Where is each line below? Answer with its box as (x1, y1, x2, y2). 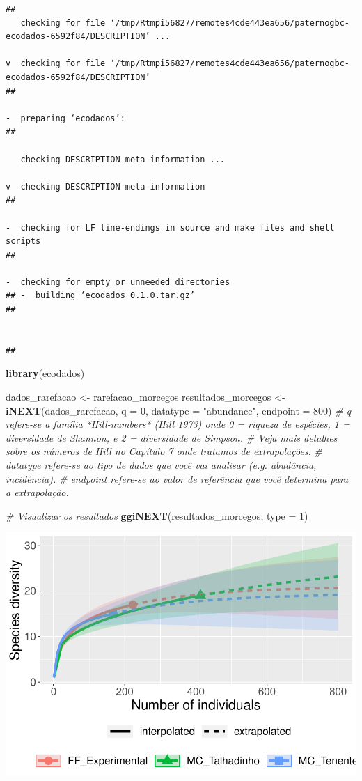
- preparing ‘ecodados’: (6, 113, 125, 123)
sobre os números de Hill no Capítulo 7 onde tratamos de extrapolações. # (6, 444, 322, 458)
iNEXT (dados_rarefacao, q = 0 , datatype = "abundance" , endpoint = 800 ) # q (6, 403, 352, 417)
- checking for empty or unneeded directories (6, 277, 230, 287)
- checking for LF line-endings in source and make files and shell (6, 222, 335, 233)
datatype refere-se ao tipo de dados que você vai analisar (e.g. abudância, (6, 458, 317, 472)
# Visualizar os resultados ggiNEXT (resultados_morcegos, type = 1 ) (6, 508, 308, 523)
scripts (6, 236, 41, 247)
